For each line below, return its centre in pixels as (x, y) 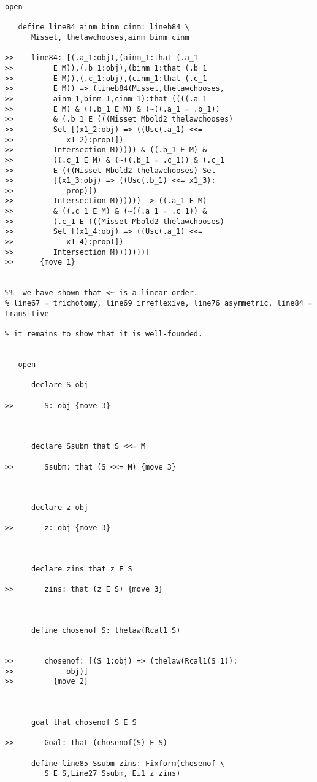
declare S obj (60, 385)
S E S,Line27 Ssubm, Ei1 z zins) (113, 774)
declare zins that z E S (82, 569)
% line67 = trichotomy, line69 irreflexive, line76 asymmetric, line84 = (159, 304)
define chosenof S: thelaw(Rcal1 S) (106, 631)
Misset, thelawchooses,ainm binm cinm (110, 37)
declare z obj (60, 508)
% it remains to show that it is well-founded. (104, 334)
